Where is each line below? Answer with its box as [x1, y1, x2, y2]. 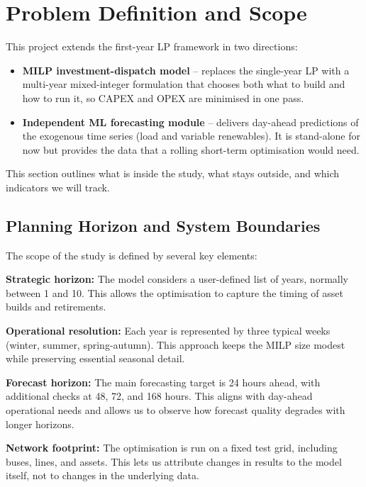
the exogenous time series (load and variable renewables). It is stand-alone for [22, 128, 360, 143]
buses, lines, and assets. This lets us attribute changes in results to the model [6, 454, 342, 469]
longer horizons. [6, 416, 74, 431]
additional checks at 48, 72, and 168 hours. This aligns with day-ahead [6, 388, 313, 403]
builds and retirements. [6, 299, 106, 314]
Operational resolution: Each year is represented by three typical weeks [6, 323, 331, 338]
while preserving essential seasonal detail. [6, 351, 185, 366]
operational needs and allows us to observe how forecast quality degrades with [6, 403, 345, 418]
